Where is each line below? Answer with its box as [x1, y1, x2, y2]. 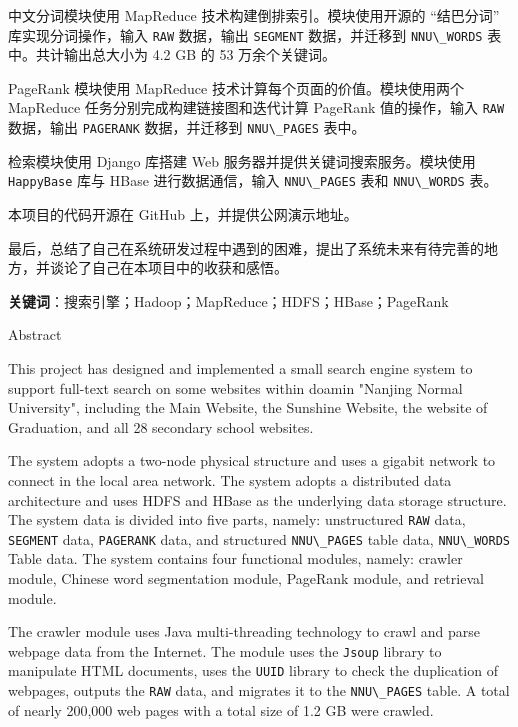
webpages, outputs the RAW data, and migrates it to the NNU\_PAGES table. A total [8, 680, 510, 701]
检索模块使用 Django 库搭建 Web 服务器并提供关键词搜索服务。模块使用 [8, 150, 476, 171]
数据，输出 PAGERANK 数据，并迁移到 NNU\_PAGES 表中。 [8, 117, 366, 138]
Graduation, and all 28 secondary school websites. [8, 416, 314, 437]
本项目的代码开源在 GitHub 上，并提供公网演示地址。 [8, 204, 358, 224]
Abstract [8, 324, 62, 345]
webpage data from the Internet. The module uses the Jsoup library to [8, 640, 442, 661]
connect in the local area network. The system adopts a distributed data [8, 469, 452, 490]
